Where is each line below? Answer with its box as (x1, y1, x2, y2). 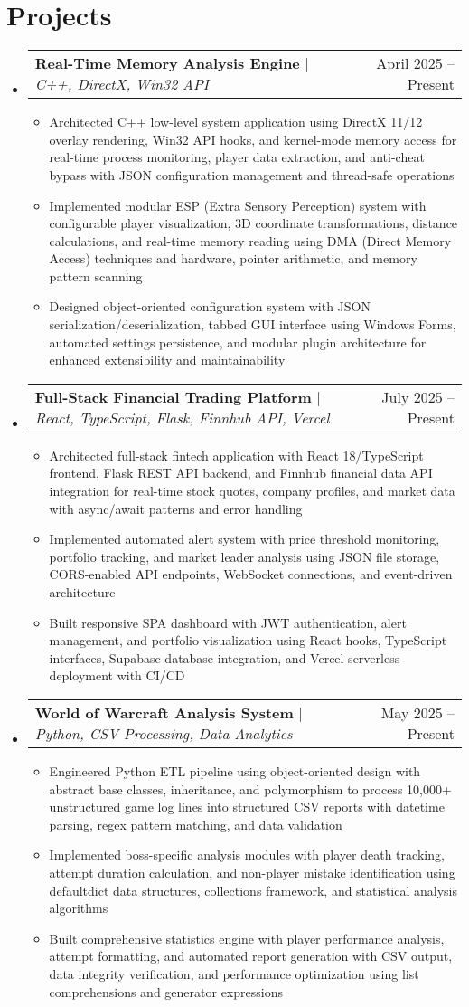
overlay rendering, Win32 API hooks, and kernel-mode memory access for (49, 129, 457, 148)
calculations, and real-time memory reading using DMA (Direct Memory (49, 231, 452, 250)
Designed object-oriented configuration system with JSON (49, 297, 371, 316)
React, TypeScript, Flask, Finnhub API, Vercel (34, 406, 330, 428)
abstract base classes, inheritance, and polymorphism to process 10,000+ (49, 779, 452, 798)
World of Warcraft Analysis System (34, 701, 294, 723)
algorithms (49, 898, 108, 917)
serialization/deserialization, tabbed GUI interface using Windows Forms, (49, 315, 456, 334)
